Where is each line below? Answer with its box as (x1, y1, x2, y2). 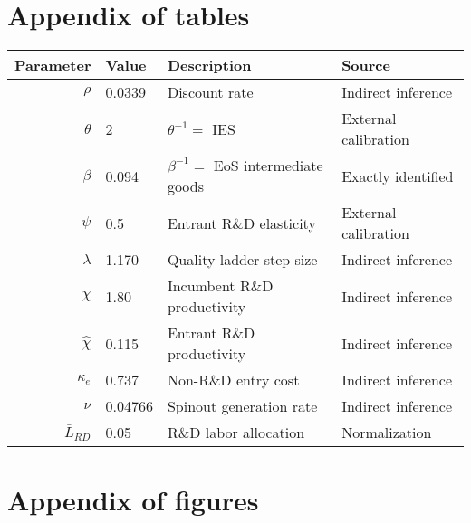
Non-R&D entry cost (167, 369, 300, 391)
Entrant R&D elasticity (167, 212, 316, 233)
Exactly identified (341, 165, 454, 186)
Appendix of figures (7, 481, 259, 518)
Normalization (341, 422, 432, 443)
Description (167, 54, 252, 76)
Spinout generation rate (167, 395, 318, 417)
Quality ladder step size (167, 249, 318, 271)
